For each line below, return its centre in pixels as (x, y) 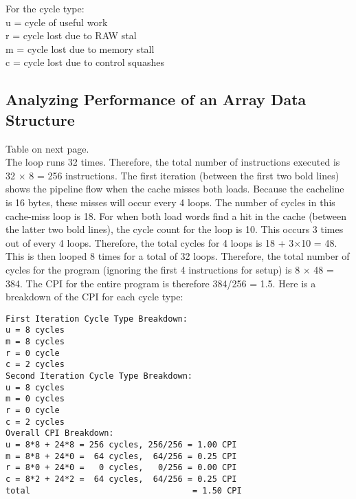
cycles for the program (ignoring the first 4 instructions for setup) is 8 (153, 269)
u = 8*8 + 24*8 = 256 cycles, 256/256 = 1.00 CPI (121, 444)
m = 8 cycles (35, 342)
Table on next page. (47, 148)
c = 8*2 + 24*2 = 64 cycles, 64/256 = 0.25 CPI (121, 479)
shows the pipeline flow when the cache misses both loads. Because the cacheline (175, 189)
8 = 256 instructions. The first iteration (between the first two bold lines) (184, 175)
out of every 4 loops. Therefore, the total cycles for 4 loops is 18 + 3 (150, 242)
